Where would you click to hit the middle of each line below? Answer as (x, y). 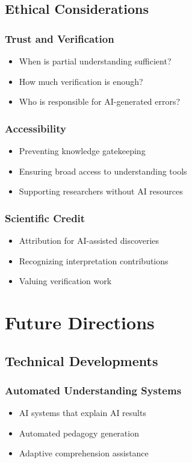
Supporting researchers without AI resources (101, 191)
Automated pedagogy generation (79, 433)
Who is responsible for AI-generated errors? (100, 101)
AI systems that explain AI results (82, 413)
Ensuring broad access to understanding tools (103, 171)
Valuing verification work (65, 281)
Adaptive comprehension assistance (84, 453)
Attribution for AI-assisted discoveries (89, 240)
